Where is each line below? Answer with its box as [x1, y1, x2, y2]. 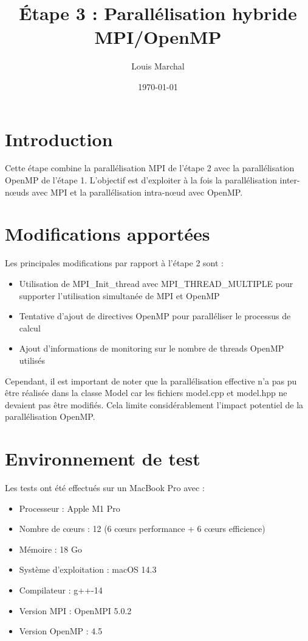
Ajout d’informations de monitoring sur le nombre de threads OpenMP [19, 342, 284, 355]
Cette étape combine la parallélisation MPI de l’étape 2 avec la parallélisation [5, 161, 295, 174]
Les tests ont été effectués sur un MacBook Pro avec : [5, 481, 205, 494]
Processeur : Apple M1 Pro [19, 501, 120, 514]
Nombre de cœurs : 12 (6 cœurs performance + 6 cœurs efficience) [19, 522, 265, 535]
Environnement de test [5, 446, 200, 471]
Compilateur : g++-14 [19, 583, 103, 596]
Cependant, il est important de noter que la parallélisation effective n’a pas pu [5, 374, 297, 387]
